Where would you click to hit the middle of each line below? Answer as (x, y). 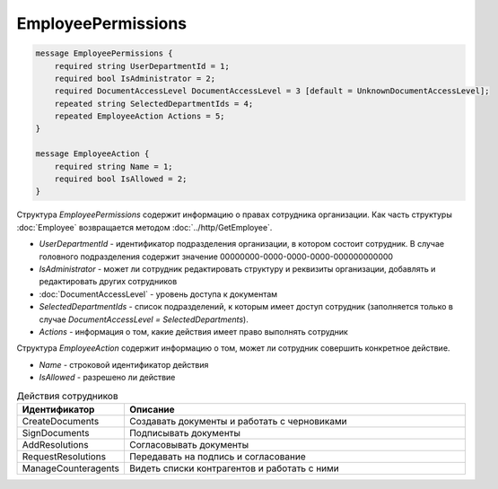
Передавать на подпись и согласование (217, 456)
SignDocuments (56, 432)
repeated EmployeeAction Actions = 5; (140, 116)
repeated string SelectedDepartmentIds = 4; (154, 104)
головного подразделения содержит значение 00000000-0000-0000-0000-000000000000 (216, 257)
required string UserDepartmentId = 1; (142, 66)
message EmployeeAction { (92, 154)
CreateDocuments (61, 421)
